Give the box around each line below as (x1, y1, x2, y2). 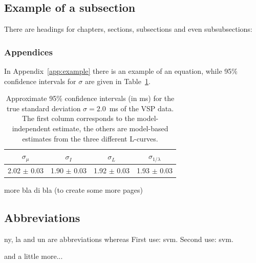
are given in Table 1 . (84, 75, 151, 86)
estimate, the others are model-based (53, 123, 168, 133)
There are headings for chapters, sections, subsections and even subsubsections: (4, 24, 252, 34)
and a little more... (4, 251, 63, 261)
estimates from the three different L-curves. (22, 133, 158, 144)
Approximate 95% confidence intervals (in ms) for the (6, 93, 175, 104)
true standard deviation (6, 103, 81, 113)
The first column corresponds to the (22, 113, 135, 124)
